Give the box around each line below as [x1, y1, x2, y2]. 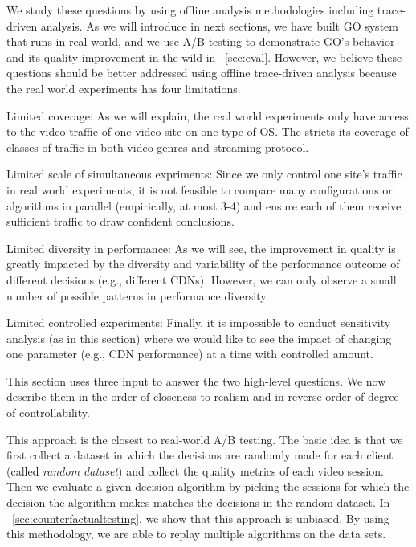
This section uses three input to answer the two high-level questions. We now [6, 372, 386, 389]
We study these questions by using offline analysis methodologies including [6, 2, 374, 18]
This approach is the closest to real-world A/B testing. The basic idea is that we [6, 431, 403, 447]
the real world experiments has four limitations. [6, 80, 241, 96]
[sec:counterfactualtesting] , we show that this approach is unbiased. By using [12, 509, 389, 526]
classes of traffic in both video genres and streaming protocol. [6, 138, 309, 155]
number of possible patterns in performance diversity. [6, 287, 269, 304]
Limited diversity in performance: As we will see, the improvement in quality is [6, 239, 396, 256]
